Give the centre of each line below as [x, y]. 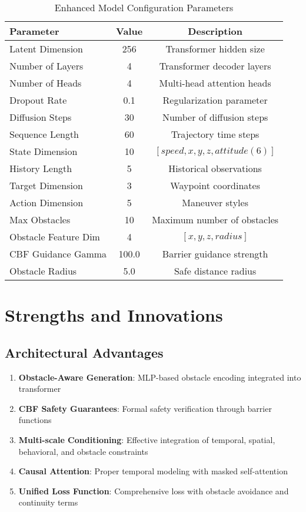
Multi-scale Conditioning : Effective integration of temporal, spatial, [147, 439]
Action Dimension [46, 202]
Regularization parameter [215, 100]
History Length [41, 168]
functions [35, 420]
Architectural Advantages [84, 352]
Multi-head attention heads [215, 83]
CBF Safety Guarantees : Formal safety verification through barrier [145, 408]
